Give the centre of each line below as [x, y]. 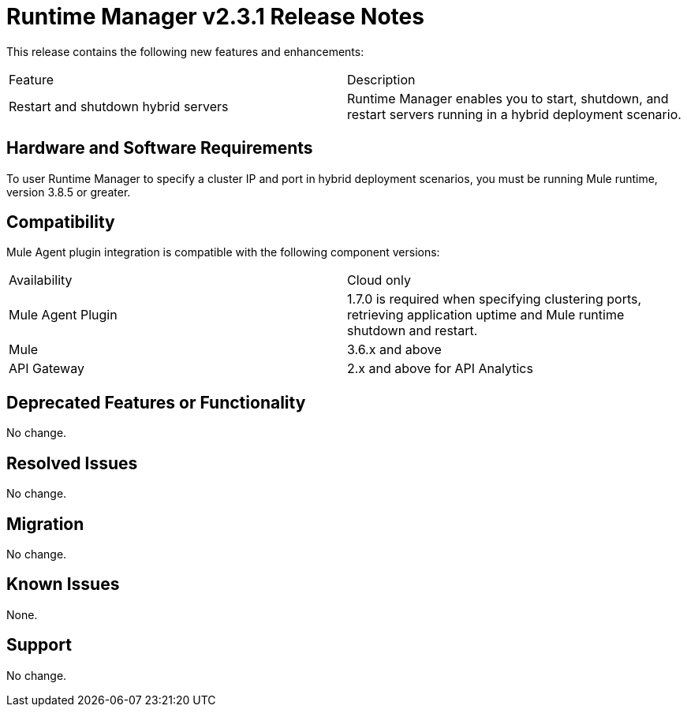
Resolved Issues [72, 463]
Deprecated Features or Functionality [156, 402]
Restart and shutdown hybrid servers [119, 106]
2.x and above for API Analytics [440, 369]
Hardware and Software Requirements [160, 148]
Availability [41, 280]
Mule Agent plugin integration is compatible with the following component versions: [223, 252]
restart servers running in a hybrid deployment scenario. [514, 114]
